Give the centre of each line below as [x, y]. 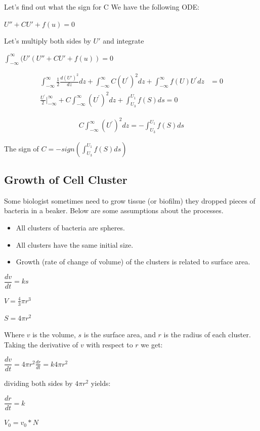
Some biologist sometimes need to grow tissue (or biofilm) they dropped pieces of [130, 200]
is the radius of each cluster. [207, 335]
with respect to [110, 344]
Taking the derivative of [41, 344]
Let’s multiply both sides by [48, 41]
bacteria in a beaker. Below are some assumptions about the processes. [114, 210]
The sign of [21, 148]
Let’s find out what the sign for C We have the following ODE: [102, 7]
